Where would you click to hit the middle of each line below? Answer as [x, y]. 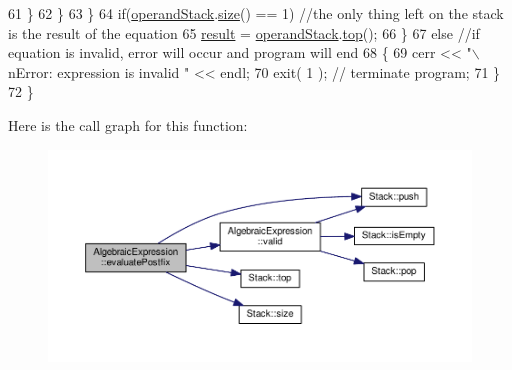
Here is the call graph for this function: [128, 124]
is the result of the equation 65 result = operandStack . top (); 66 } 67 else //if [244, 32]
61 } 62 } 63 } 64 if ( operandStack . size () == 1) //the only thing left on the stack [256, 13]
